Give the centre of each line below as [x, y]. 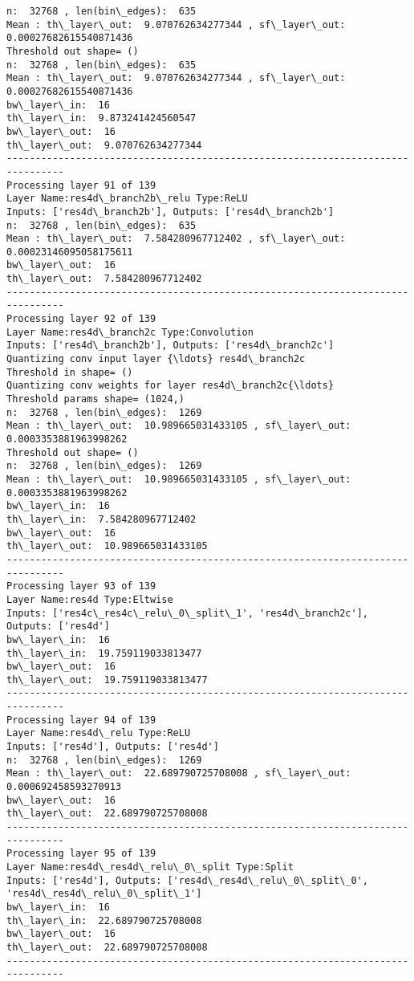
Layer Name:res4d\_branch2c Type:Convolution [130, 332]
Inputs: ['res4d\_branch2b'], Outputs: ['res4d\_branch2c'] [170, 346]
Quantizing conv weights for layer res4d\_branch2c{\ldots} [170, 386]
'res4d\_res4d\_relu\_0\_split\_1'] [104, 894]
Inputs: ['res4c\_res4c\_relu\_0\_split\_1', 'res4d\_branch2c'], [188, 613]
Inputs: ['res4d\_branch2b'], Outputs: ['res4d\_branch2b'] [170, 212]
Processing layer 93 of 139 [81, 586]
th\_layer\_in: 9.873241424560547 [101, 118]
